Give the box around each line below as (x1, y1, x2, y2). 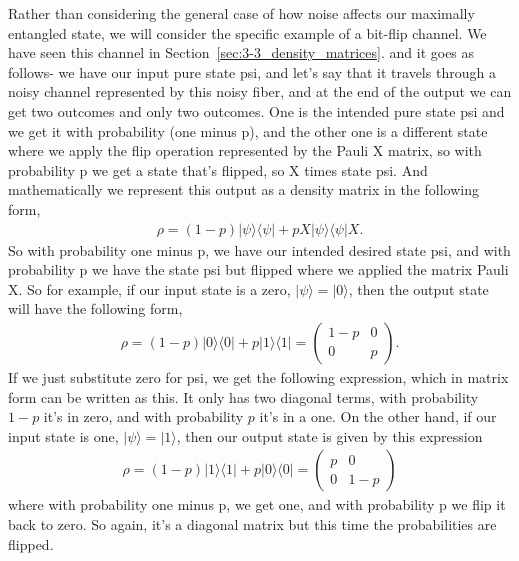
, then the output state (348, 278, 489, 299)
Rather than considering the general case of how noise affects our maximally (8, 3, 475, 23)
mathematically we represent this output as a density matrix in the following (8, 179, 479, 200)
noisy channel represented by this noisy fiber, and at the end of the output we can (8, 81, 512, 102)
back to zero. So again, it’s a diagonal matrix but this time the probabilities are (8, 513, 497, 534)
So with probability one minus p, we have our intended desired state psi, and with (8, 239, 511, 260)
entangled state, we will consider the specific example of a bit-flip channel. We (8, 22, 487, 43)
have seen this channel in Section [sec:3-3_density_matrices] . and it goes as (8, 42, 475, 63)
